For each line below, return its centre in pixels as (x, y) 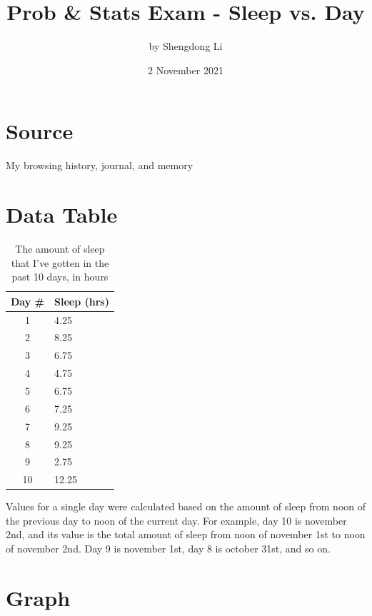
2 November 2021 (186, 70)
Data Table (62, 214)
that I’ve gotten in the (60, 262)
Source (40, 131)
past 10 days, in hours (60, 277)
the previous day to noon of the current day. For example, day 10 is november (176, 520)
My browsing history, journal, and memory (100, 165)
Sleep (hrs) (82, 301)
